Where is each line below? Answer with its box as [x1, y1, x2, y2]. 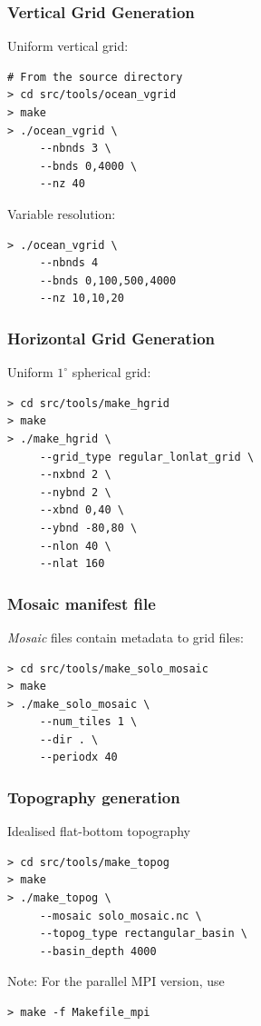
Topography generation [7, 785, 180, 808]
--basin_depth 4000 [39, 944, 157, 958]
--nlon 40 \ [39, 539, 111, 553]
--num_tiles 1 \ [39, 715, 138, 729]
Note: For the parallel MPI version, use [7, 971, 225, 991]
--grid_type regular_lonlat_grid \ [39, 450, 255, 463]
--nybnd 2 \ [39, 485, 111, 499]
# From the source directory [7, 70, 183, 84]
